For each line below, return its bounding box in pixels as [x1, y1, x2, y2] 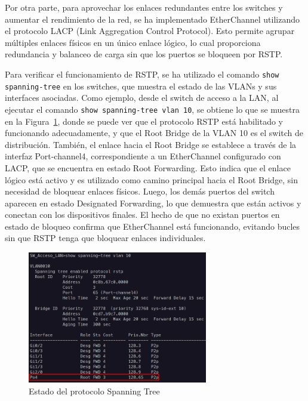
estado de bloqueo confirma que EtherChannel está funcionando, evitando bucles [5, 220, 300, 232]
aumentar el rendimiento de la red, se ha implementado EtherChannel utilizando [5, 13, 300, 25]
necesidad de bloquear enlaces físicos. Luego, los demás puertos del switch [5, 185, 275, 198]
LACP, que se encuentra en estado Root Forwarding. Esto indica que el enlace [5, 161, 291, 174]
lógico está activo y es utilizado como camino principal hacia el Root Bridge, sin [5, 173, 298, 186]
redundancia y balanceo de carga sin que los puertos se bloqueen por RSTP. [5, 48, 283, 60]
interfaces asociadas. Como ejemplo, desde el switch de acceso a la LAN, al [5, 91, 279, 104]
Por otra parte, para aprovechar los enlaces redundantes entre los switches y [5, 1, 283, 13]
